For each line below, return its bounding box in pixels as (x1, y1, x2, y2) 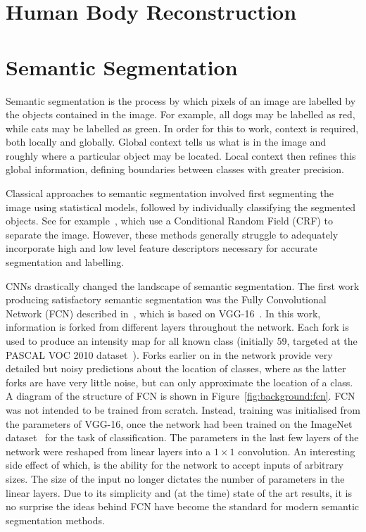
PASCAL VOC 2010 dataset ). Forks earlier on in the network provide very (6, 347, 333, 362)
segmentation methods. (6, 512, 105, 527)
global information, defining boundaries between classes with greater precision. (6, 162, 344, 177)
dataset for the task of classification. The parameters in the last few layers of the (6, 430, 359, 445)
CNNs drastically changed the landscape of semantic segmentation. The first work (6, 278, 360, 293)
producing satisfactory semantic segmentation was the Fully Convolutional (6, 292, 327, 307)
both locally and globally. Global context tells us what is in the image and (6, 134, 326, 149)
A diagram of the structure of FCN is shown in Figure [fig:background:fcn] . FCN (6, 388, 355, 403)
